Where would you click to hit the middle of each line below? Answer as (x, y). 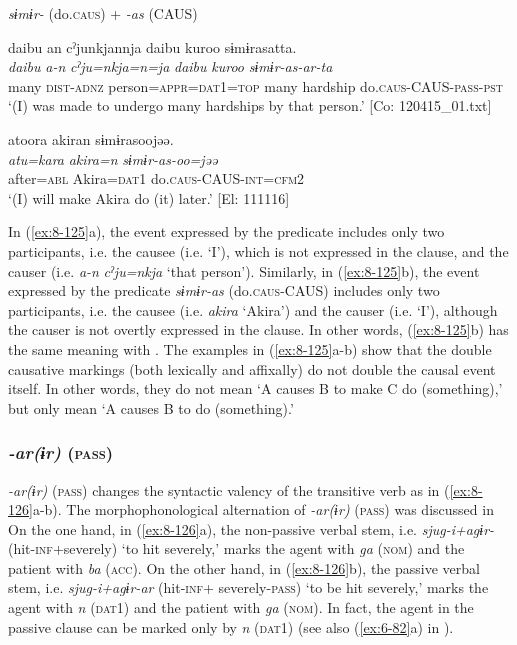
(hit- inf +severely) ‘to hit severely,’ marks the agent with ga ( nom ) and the (236, 548)
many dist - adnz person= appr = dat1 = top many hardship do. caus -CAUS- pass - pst (255, 85)
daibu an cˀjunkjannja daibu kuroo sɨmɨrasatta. (152, 46)
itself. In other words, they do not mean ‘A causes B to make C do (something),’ (255, 388)
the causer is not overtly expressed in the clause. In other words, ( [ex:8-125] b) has (258, 329)
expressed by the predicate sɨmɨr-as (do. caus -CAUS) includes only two (224, 290)
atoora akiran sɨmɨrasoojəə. (91, 138)
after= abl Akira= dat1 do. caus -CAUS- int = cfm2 (156, 178)
